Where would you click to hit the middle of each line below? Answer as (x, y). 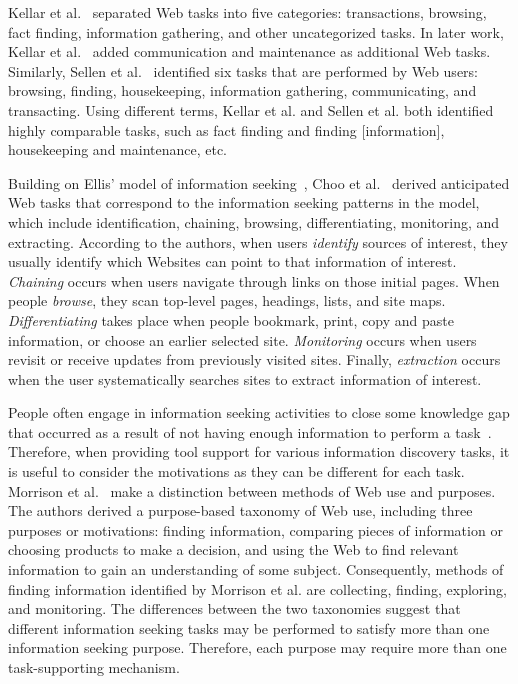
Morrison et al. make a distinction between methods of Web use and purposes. (252, 490)
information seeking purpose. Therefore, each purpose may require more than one (257, 647)
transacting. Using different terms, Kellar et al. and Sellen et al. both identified (251, 109)
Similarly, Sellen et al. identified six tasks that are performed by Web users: (243, 70)
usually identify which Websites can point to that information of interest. (232, 261)
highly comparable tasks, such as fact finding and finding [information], (226, 129)
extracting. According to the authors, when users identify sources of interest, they (258, 241)
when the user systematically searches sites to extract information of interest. (245, 378)
